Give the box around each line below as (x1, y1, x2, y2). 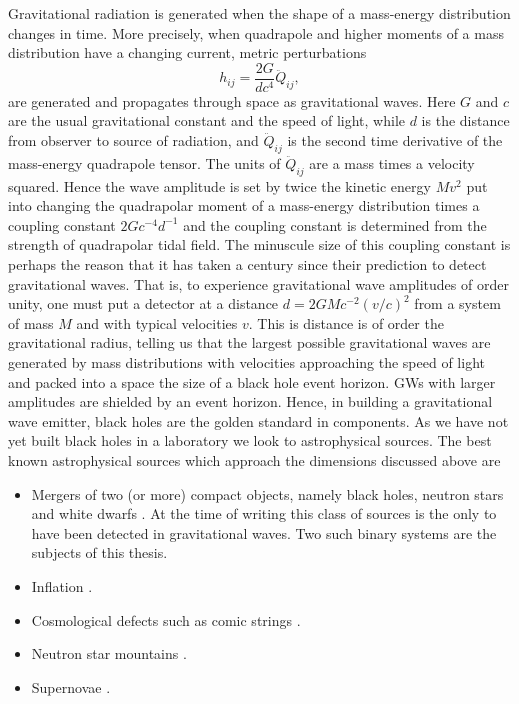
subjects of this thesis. (31, 542, 168, 563)
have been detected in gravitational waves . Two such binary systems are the (31, 522, 497, 543)
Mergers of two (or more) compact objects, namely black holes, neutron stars (31, 483, 504, 504)
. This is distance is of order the (248, 312, 444, 333)
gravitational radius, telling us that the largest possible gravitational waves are (8, 332, 491, 353)
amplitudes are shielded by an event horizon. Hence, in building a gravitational (8, 391, 493, 412)
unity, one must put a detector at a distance (8, 293, 279, 314)
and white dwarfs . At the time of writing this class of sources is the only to (31, 503, 497, 524)
